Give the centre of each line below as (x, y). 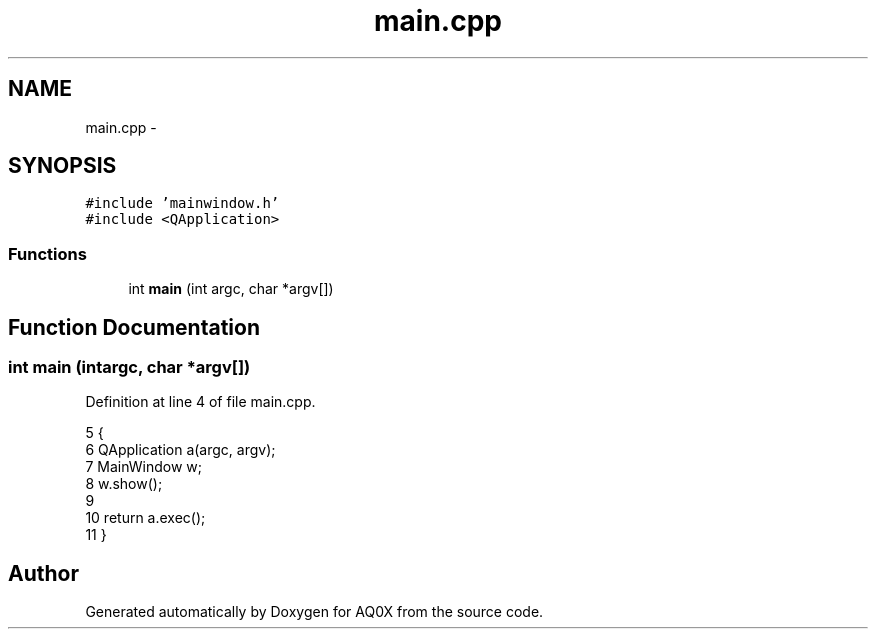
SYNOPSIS (62, 166)
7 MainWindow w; (143, 467)
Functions (47, 253)
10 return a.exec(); (145, 518)
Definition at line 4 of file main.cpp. (200, 402)
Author (43, 573)
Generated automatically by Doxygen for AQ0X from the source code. (314, 612)
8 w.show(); (124, 484)
